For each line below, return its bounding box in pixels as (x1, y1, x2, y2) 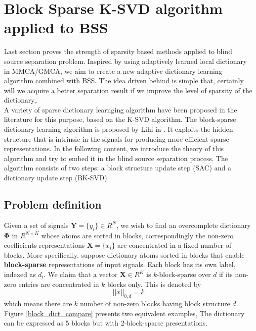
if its (219, 269, 233, 279)
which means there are (4, 298, 72, 308)
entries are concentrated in (18, 278, 99, 289)
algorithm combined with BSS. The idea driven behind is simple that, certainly (4, 75, 244, 86)
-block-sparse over (157, 269, 211, 279)
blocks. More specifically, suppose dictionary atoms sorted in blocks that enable (4, 249, 245, 260)
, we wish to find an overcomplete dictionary (116, 220, 251, 230)
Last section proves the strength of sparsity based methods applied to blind (4, 46, 232, 56)
